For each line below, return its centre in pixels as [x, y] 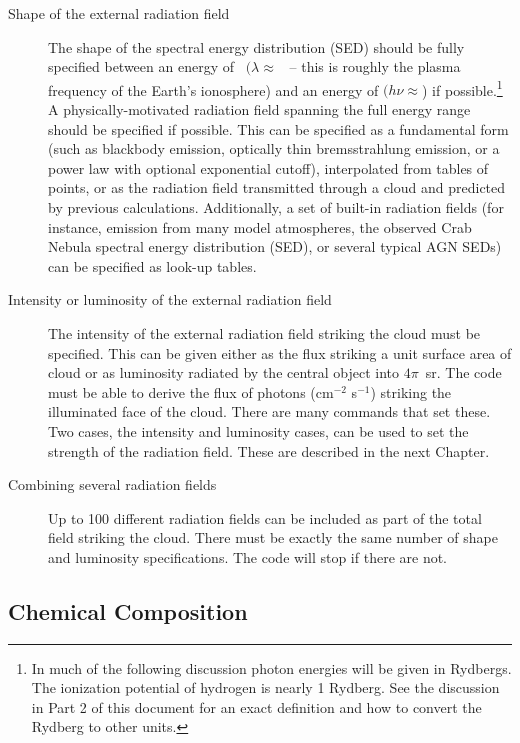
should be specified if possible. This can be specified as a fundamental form [278, 128]
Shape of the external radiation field [119, 13]
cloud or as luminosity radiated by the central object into [224, 372]
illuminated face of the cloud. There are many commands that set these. [269, 411]
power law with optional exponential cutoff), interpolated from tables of [268, 167]
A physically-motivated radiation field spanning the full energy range [259, 109]
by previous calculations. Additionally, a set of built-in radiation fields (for [276, 207]
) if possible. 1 [462, 88]
